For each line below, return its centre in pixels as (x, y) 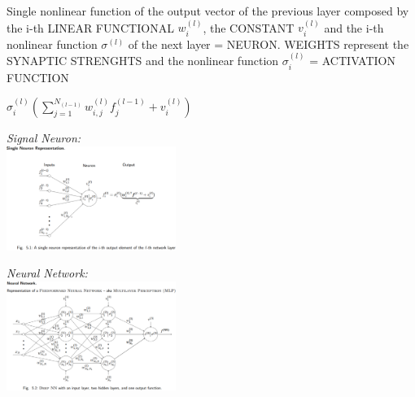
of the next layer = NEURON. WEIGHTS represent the (269, 44)
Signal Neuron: (44, 138)
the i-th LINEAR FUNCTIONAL (90, 27)
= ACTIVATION (352, 61)
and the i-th (354, 27)
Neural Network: (47, 273)
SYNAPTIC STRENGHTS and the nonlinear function (143, 61)
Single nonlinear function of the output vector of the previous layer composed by (208, 11)
